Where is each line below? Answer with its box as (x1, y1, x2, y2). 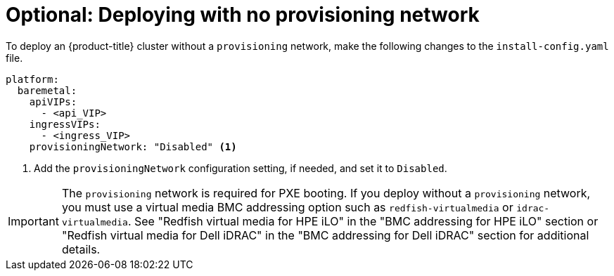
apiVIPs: (29, 96, 77, 107)
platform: (6, 73, 59, 85)
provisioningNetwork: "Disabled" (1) (29, 140, 237, 152)
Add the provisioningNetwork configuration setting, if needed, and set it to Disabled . (34, 162, 447, 174)
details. (61, 242, 101, 256)
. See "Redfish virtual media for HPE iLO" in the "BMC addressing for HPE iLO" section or (127, 213, 599, 228)
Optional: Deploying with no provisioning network (6, 3, 480, 27)
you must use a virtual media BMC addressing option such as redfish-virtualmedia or (61, 199, 513, 214)
